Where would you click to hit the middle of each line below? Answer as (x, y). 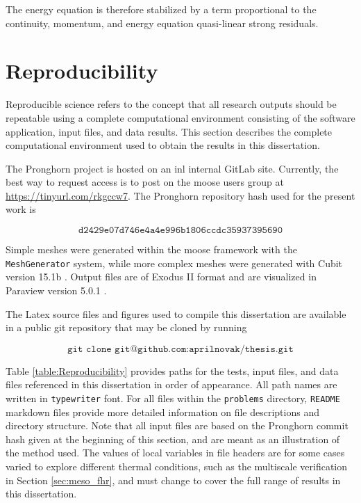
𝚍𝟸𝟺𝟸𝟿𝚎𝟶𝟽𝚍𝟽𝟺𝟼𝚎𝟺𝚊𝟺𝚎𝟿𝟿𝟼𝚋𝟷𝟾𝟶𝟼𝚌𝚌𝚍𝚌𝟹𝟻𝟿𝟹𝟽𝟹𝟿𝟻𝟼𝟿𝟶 (180, 231)
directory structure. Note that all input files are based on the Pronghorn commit (177, 425)
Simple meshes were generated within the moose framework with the (151, 249)
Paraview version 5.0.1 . (56, 290)
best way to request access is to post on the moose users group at (145, 182)
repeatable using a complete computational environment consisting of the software (180, 117)
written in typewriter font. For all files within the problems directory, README (173, 398)
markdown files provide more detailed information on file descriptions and (162, 412)
